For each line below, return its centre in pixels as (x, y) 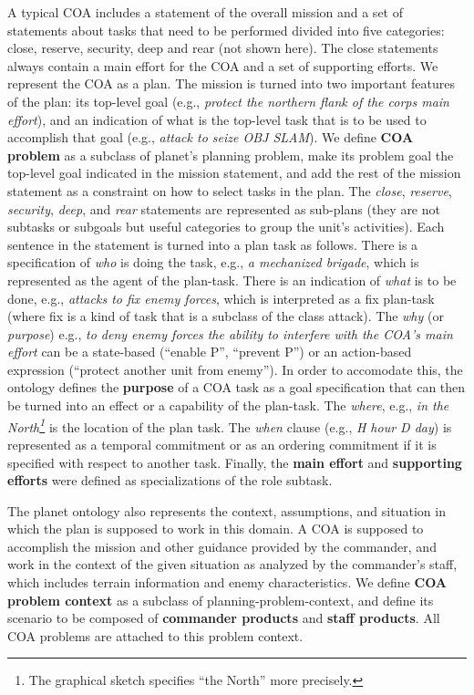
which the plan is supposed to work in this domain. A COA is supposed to (216, 529)
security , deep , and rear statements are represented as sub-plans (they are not (224, 208)
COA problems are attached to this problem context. (155, 635)
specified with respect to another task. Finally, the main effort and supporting (235, 462)
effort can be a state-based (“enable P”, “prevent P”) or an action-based (210, 352)
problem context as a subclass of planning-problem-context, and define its (221, 600)
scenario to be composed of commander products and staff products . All (224, 618)
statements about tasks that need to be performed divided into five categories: (226, 30)
